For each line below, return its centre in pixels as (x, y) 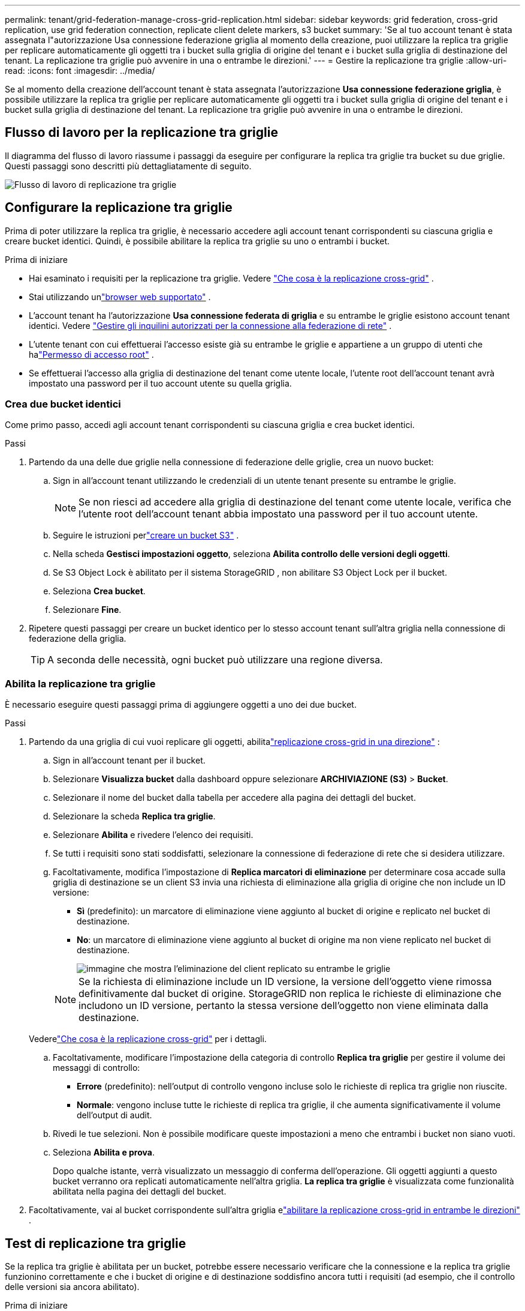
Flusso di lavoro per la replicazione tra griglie (141, 133)
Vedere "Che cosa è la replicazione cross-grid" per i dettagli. (148, 1039)
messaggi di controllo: (96, 1068)
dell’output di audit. (114, 1115)
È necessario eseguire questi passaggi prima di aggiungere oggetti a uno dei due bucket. (181, 705)
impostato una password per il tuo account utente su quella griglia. (160, 383)
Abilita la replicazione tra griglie (80, 683)
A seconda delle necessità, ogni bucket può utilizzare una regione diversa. (215, 660)
